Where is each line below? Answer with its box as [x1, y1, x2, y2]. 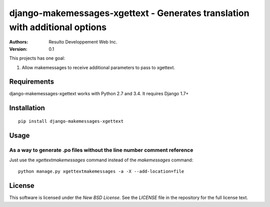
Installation [9, 104, 45, 112]
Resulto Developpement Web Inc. [48, 39, 117, 45]
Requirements [9, 78, 54, 86]
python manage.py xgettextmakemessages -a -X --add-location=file [18, 168, 184, 174]
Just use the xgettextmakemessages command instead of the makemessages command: [9, 157, 193, 163]
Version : [9, 46, 27, 52]
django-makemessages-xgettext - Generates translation [9, 8, 249, 19]
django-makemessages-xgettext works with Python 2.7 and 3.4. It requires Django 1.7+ [9, 91, 189, 97]
